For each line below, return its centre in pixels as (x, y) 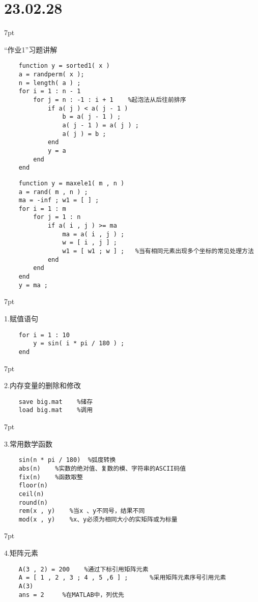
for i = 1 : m (42, 209)
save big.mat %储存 (56, 402)
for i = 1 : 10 (44, 335)
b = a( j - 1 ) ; (92, 117)
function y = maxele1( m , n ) (71, 183)
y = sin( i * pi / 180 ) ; (79, 344)
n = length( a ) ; (50, 83)
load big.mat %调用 (56, 410)
